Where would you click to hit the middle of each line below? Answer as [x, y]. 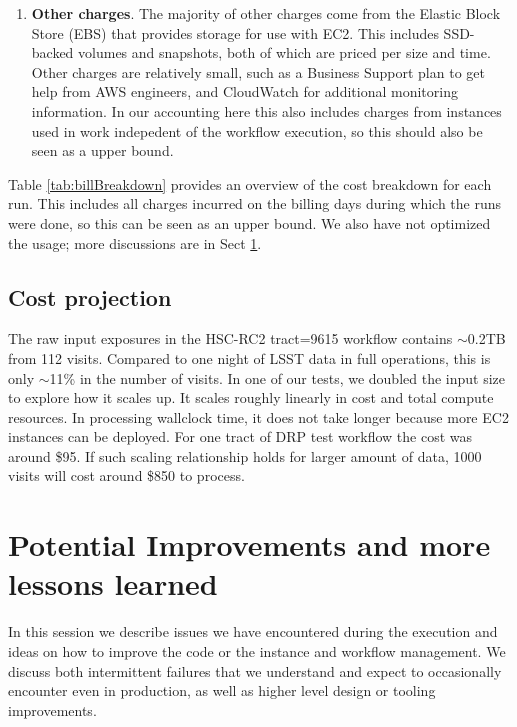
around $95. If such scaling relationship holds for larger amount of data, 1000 [245, 455]
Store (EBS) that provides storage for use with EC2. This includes [235, 32]
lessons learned [113, 583]
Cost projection [90, 296]
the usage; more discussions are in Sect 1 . [135, 242]
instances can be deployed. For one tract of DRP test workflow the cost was [240, 436]
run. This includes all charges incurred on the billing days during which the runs [255, 203]
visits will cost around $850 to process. [126, 475]
